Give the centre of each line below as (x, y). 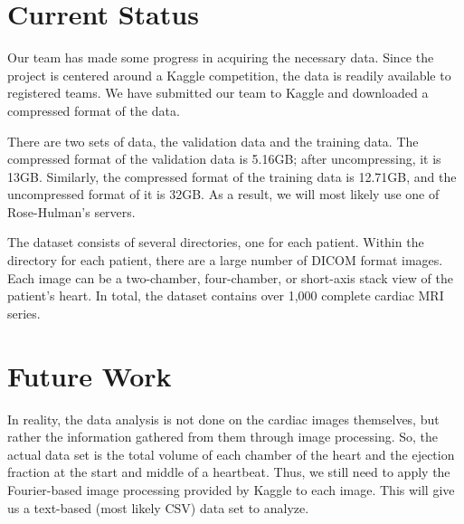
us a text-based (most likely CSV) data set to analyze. (158, 507)
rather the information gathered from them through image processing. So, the (223, 437)
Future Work (90, 375)
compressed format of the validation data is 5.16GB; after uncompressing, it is (224, 159)
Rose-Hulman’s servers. (71, 211)
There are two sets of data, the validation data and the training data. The (213, 141)
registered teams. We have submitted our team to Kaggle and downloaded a (218, 93)
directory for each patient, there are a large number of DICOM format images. (225, 260)
